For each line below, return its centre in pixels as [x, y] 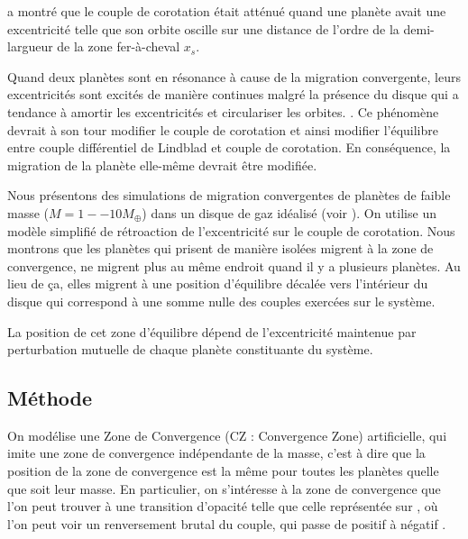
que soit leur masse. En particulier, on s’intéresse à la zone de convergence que [224, 488]
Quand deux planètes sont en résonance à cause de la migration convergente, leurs [234, 76]
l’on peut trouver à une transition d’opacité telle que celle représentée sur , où [223, 506]
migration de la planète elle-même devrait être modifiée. [162, 164]
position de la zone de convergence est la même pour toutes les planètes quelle [223, 471]
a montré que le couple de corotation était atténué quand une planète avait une [227, 11]
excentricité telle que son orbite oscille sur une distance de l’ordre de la [203, 28]
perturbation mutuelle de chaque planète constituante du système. [190, 349]
